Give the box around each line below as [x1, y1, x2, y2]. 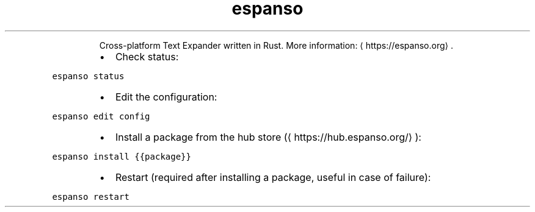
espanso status [52, 71, 125, 81]
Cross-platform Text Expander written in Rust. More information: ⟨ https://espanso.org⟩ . [99, 40, 453, 51]
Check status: [115, 50, 179, 63]
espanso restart [52, 191, 129, 202]
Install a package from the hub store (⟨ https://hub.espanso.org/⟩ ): [115, 130, 421, 143]
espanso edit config [52, 111, 150, 121]
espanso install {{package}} [52, 151, 191, 161]
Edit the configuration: [115, 90, 217, 103]
